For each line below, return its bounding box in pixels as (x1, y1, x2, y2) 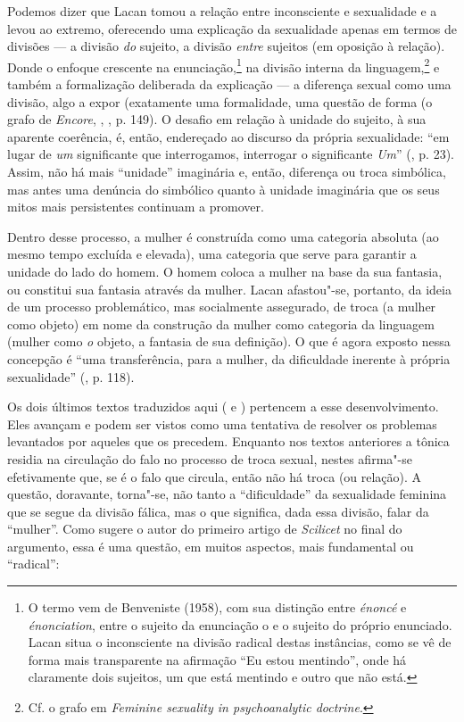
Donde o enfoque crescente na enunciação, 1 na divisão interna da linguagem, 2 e (7, 54, 440, 76)
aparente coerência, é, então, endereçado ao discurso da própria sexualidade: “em (7, 127, 450, 145)
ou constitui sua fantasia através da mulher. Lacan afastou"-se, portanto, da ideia (7, 279, 452, 298)
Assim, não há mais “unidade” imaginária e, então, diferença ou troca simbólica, (7, 162, 446, 180)
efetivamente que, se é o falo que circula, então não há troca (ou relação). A (7, 467, 422, 485)
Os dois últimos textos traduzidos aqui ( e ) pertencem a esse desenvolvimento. (7, 397, 439, 416)
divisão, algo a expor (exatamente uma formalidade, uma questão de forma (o (7, 92, 433, 111)
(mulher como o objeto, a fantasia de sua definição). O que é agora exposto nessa (7, 332, 451, 351)
